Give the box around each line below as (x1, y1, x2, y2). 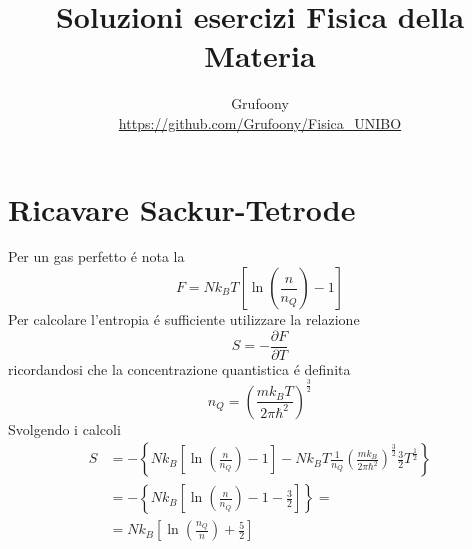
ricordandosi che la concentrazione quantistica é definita (8, 358, 351, 379)
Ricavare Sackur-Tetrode (8, 188, 356, 229)
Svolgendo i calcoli (8, 418, 121, 439)
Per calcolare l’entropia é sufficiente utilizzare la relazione (8, 309, 360, 330)
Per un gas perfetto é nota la (8, 246, 185, 267)
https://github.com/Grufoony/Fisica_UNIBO (118, 112, 402, 133)
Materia (204, 35, 316, 76)
